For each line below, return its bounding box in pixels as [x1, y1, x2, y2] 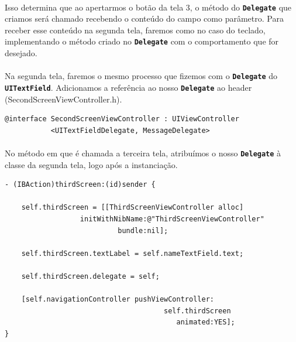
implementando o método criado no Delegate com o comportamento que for [5, 35, 279, 47]
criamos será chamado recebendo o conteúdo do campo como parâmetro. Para [5, 12, 284, 25]
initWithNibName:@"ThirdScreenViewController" [80, 215, 264, 223]
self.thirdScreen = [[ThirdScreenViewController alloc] [21, 203, 244, 212]
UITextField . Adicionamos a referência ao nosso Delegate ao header [5, 81, 252, 93]
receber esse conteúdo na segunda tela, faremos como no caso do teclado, [5, 23, 266, 36]
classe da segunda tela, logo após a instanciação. [5, 158, 178, 170]
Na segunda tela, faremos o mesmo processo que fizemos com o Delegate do [5, 70, 278, 82]
